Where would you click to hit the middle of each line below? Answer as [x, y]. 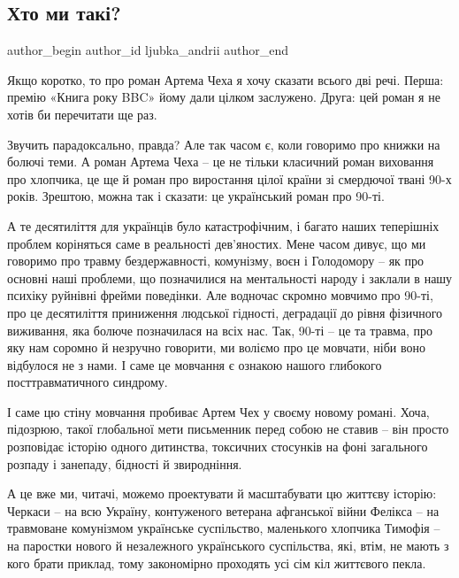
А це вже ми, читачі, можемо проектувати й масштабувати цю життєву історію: [222, 493]
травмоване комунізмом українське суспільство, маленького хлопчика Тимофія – [224, 528]
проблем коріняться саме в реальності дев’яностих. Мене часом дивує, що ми [217, 243]
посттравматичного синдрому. [88, 382]
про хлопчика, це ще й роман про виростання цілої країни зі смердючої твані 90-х [229, 178]
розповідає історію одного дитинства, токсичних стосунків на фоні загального [218, 447]
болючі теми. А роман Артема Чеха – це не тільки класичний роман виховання [221, 162]
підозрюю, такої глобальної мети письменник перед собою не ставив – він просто [228, 429]
